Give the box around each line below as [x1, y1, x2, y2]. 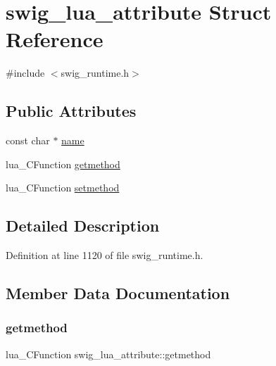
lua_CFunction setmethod [6, 180, 120, 195]
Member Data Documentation [6, 282, 230, 304]
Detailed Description [6, 215, 160, 236]
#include [6, 65, 45, 80]
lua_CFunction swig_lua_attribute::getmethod [6, 346, 211, 361]
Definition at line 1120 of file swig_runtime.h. [6, 248, 203, 263]
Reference [6, 25, 103, 53]
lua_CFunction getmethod [6, 156, 120, 171]
